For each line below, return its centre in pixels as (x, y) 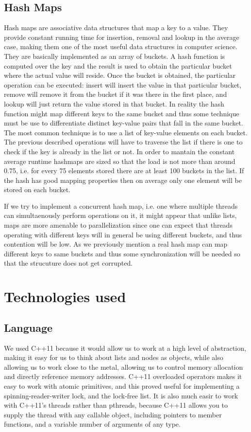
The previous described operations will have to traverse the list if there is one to (123, 142)
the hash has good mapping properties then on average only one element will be (123, 180)
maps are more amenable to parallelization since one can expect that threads (118, 225)
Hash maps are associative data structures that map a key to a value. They (116, 27)
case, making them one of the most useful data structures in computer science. (121, 46)
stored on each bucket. (37, 189)
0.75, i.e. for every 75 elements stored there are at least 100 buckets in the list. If (124, 171)
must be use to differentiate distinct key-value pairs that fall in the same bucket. (124, 123)
